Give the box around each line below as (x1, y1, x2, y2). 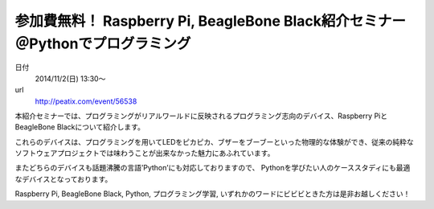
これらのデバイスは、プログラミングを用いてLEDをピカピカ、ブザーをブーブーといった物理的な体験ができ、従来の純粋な (14, 137, 414, 146)
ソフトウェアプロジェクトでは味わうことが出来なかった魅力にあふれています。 (14, 149, 275, 158)
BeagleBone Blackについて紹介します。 (14, 122, 145, 132)
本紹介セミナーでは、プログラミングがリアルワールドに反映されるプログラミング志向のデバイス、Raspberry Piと (14, 111, 388, 121)
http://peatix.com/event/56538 (35, 96, 137, 106)
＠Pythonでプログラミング (14, 35, 191, 52)
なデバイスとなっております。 (14, 174, 113, 184)
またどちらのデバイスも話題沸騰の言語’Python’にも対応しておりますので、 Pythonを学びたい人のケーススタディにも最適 (14, 163, 411, 173)
